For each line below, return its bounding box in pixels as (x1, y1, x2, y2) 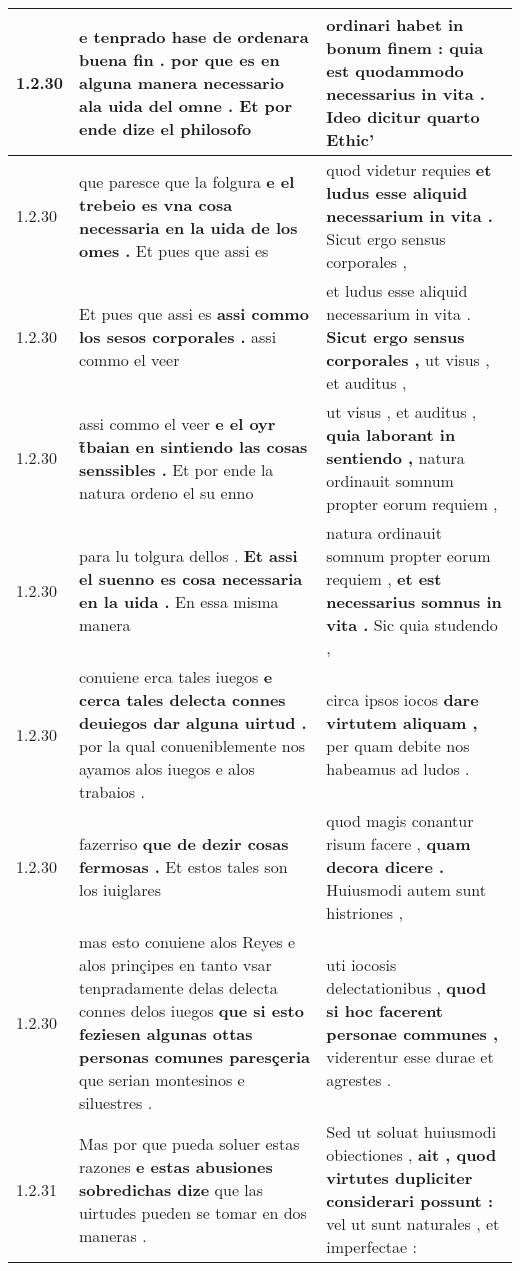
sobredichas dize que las (79, 1177, 264, 1201)
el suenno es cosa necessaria (79, 567, 303, 590)
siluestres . (79, 1091, 153, 1114)
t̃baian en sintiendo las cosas (79, 434, 308, 458)
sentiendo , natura (326, 446, 465, 469)
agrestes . (326, 1068, 392, 1091)
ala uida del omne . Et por (79, 93, 293, 117)
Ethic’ (326, 128, 375, 151)
